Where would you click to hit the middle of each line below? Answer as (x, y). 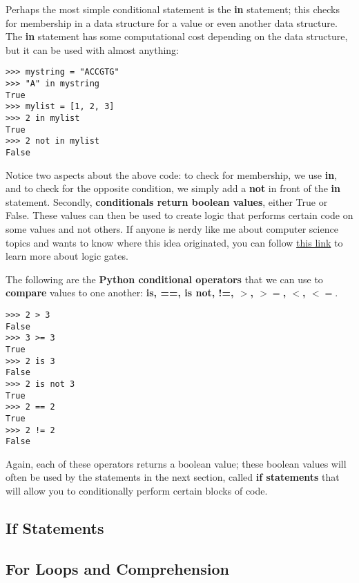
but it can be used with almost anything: (93, 49)
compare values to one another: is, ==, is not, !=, (120, 293)
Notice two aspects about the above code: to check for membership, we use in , (172, 174)
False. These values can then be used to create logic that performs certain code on (179, 215)
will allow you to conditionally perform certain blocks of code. (137, 491)
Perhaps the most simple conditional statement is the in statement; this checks (173, 9)
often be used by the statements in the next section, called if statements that (173, 477)
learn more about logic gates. (67, 256)
